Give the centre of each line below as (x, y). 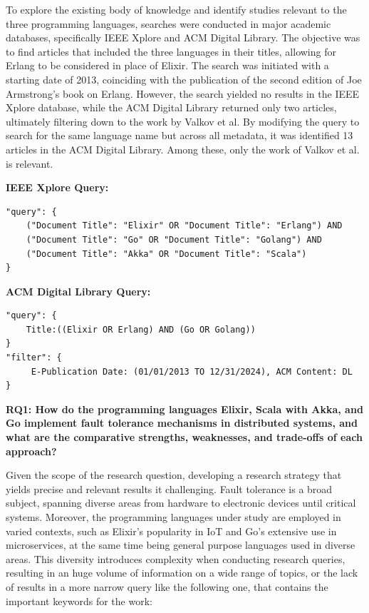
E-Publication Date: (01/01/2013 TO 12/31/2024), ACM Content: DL (192, 371)
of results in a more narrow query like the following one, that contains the (167, 586)
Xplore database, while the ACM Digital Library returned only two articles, (171, 107)
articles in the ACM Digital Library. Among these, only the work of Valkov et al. (183, 149)
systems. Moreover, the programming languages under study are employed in (173, 517)
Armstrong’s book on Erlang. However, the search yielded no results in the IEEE (183, 93)
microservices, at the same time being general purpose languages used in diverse (181, 545)
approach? (31, 451)
